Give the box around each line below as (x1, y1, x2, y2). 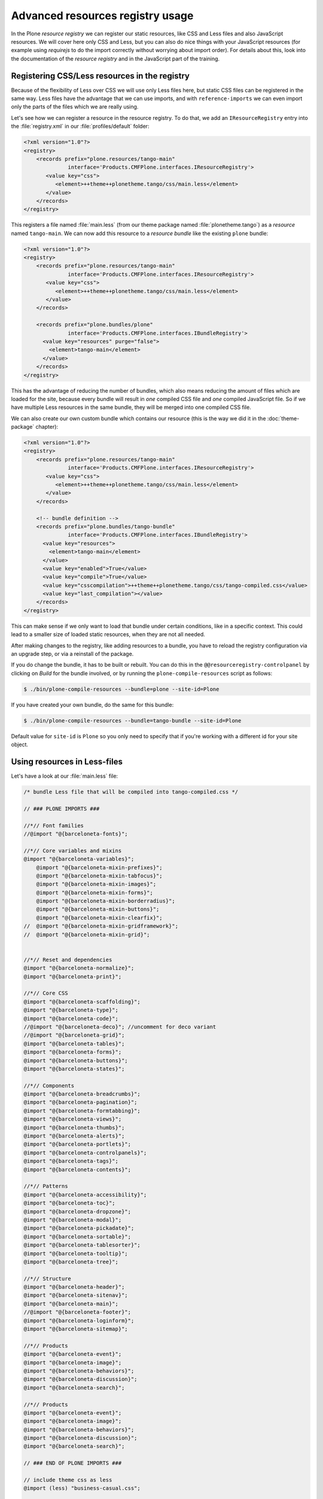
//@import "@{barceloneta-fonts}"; (23, 830, 128, 837)
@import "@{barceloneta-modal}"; (23, 1216, 122, 1223)
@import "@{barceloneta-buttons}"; (23, 1057, 128, 1064)
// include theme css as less (23, 1477, 112, 1483)
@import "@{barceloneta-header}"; (23, 1284, 125, 1290)
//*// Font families (23, 822, 84, 829)
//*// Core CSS (23, 990, 68, 997)
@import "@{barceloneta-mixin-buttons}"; (36, 906, 160, 913)
